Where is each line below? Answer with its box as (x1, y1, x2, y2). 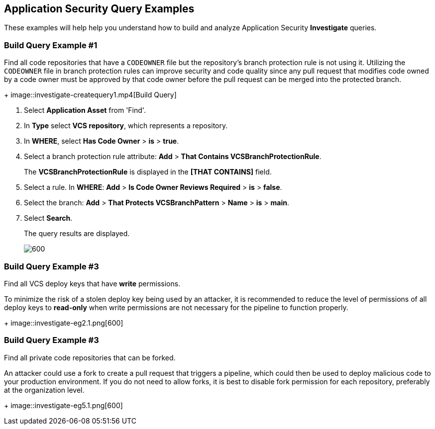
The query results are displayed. (24, 229, 130, 238)
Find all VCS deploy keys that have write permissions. (4, 279, 181, 288)
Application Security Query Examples (4, 2, 195, 15)
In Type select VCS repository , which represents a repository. (24, 121, 228, 130)
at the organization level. (4, 385, 85, 394)
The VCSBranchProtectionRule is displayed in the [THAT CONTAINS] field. (24, 168, 272, 176)
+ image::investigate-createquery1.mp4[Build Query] (4, 90, 177, 99)
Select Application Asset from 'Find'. (24, 106, 146, 115)
